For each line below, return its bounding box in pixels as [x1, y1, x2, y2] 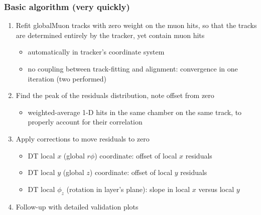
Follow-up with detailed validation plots [16, 201, 139, 211]
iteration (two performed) [28, 73, 107, 83]
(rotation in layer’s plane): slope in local [66, 183, 190, 194]
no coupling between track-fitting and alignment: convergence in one [28, 63, 238, 73]
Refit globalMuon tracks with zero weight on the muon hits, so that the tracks [16, 20, 257, 30]
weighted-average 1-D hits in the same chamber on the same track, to [28, 106, 242, 117]
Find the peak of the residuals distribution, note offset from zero [16, 90, 214, 100]
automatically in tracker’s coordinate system [28, 46, 165, 57]
